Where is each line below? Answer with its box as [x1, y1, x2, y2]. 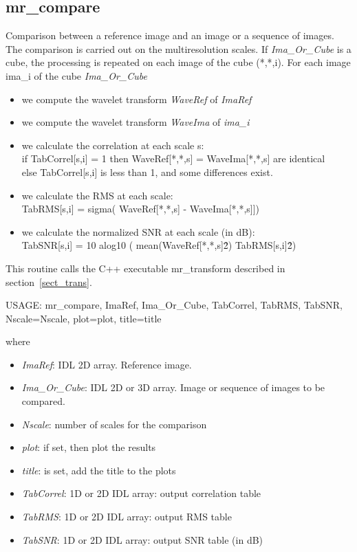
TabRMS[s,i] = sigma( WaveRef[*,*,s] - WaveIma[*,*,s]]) [21, 201, 260, 216]
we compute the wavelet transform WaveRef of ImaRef [21, 91, 252, 106]
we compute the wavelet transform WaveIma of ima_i [21, 115, 250, 129]
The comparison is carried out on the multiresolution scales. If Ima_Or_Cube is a [6, 41, 351, 56]
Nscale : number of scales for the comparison [21, 417, 207, 431]
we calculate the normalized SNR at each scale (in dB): [21, 224, 255, 239]
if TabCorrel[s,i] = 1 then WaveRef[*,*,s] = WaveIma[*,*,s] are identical [21, 151, 325, 166]
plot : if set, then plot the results [21, 440, 156, 454]
